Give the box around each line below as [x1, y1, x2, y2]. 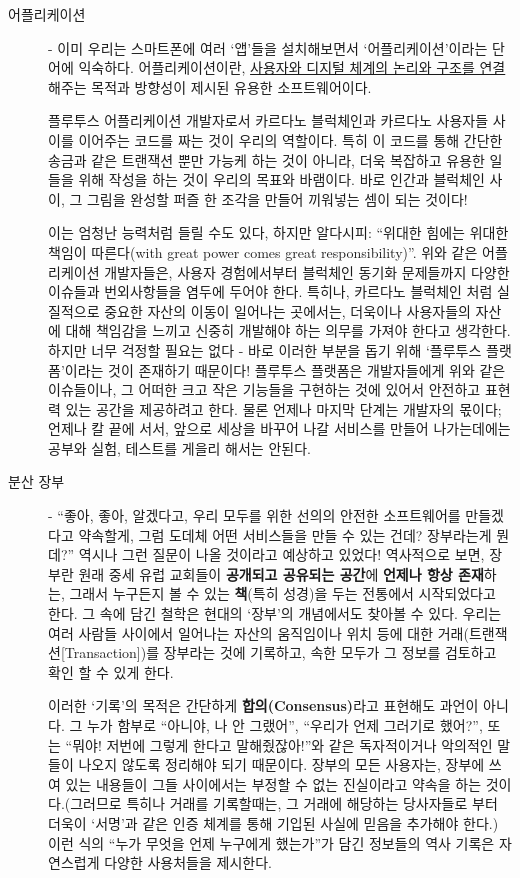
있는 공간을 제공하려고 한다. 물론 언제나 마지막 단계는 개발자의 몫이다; [65, 398, 502, 419]
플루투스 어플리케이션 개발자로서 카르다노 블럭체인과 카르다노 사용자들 [48, 110, 489, 131]
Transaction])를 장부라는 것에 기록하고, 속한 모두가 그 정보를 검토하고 [64, 642, 497, 663]
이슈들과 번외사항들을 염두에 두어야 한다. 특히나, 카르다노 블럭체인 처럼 [48, 281, 493, 302]
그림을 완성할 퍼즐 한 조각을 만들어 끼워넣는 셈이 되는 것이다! [86, 188, 468, 209]
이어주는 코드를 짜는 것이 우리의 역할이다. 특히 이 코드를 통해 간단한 [78, 129, 503, 150]
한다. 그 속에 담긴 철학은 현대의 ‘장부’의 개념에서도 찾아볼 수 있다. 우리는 [48, 603, 502, 624]
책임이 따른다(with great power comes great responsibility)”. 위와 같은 [48, 241, 478, 262]
